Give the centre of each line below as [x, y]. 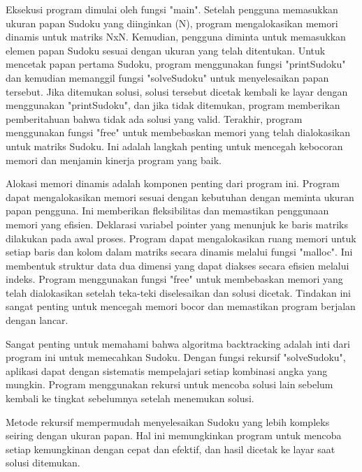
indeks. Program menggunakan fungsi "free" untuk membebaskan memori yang [174, 279]
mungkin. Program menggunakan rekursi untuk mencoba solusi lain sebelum [169, 384]
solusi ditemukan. [43, 463]
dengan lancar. [37, 320]
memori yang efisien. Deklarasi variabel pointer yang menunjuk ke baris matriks [177, 224]
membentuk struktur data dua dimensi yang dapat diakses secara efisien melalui [178, 265]
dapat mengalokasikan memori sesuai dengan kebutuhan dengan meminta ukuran [180, 197]
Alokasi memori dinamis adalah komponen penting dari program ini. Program [173, 183]
